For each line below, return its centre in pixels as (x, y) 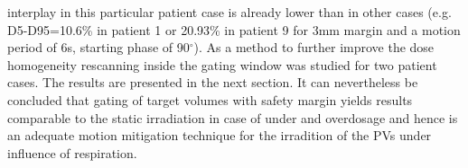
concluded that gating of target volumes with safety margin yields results (210, 99)
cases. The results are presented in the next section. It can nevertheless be (213, 82)
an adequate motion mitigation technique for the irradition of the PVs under (220, 135)
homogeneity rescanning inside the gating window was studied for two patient (222, 64)
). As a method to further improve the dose (314, 47)
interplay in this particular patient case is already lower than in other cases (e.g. (229, 12)
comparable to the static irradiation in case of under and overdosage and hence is (233, 117)
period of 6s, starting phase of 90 (98, 47)
